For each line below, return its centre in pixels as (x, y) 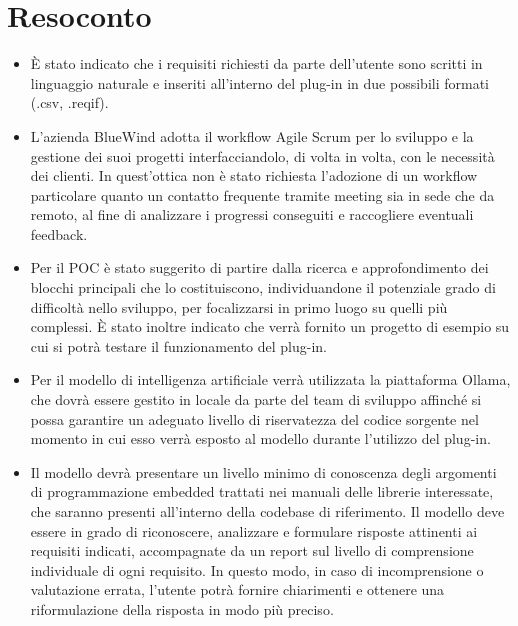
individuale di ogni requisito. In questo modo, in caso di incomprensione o (257, 569)
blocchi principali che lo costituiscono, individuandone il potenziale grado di (263, 287)
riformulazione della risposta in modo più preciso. (182, 608)
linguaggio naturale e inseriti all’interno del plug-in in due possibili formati (259, 82)
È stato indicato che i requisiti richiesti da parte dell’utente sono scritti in (256, 63)
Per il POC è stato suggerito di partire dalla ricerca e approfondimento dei (259, 267)
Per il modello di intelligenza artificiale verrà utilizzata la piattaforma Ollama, (270, 379)
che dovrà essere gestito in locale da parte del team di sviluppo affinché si (256, 399)
